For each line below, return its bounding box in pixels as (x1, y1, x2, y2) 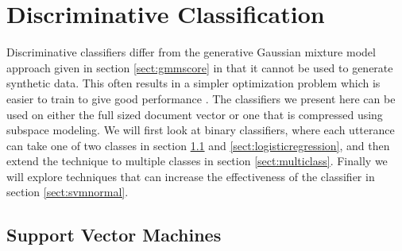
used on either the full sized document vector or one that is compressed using (6, 106, 383, 122)
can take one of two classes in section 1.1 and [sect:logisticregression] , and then (6, 137, 390, 153)
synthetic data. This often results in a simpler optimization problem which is (6, 75, 381, 91)
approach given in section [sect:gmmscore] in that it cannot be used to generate (6, 59, 393, 75)
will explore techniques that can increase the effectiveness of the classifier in (6, 168, 375, 184)
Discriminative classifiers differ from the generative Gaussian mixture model (6, 44, 376, 60)
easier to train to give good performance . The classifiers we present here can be (6, 90, 396, 106)
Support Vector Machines (6, 222, 222, 247)
